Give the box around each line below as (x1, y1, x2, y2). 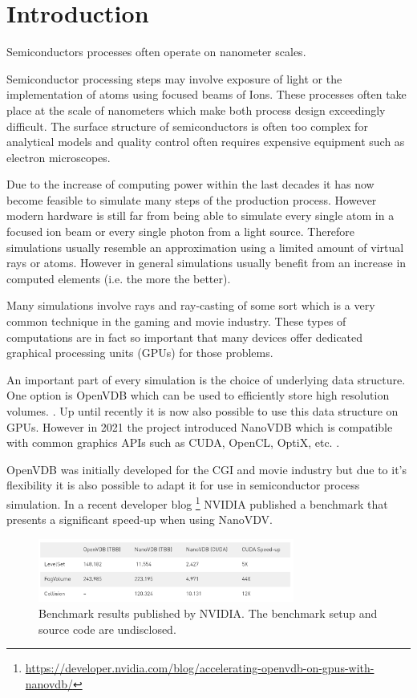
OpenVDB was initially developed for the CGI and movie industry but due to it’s (6, 461, 407, 477)
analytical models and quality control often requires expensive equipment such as (6, 133, 405, 150)
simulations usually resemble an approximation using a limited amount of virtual (6, 238, 404, 255)
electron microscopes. (6, 148, 111, 165)
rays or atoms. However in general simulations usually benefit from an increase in (6, 254, 407, 271)
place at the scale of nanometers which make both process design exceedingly (6, 101, 386, 118)
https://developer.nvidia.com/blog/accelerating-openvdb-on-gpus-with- (25, 659, 374, 676)
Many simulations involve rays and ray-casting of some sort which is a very (6, 297, 375, 314)
